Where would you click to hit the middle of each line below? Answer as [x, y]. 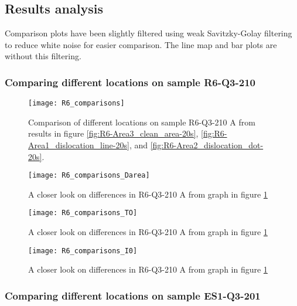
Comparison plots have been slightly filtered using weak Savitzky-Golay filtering [148, 33]
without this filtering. [43, 56]
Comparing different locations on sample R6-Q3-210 [130, 82]
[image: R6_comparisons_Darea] [89, 176]
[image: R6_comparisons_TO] [83, 213]
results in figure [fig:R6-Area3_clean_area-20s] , [113, 133]
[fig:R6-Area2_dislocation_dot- [207, 145]
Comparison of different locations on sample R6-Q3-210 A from [142, 122]
